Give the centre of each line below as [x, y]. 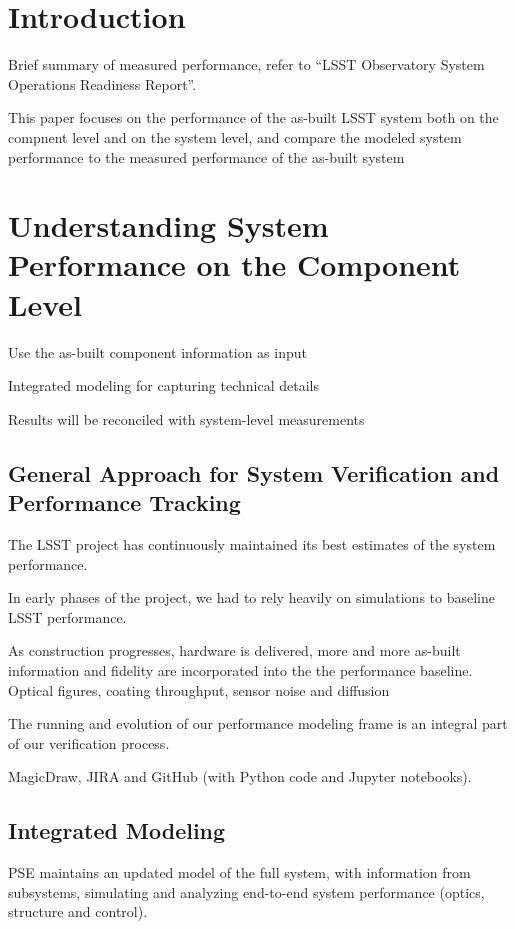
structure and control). [78, 911]
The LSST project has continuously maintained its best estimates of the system [252, 543]
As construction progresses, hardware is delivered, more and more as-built [234, 650]
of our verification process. [89, 742]
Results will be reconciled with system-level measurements [186, 418]
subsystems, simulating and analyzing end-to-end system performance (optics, [246, 891]
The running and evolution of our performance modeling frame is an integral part [258, 723]
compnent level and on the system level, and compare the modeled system [235, 136]
